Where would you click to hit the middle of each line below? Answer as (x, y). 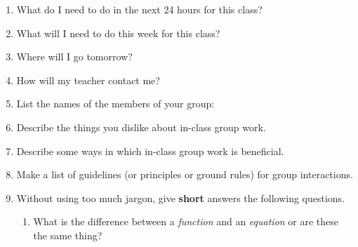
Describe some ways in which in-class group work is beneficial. (150, 151)
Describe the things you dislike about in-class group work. (141, 127)
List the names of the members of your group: (115, 104)
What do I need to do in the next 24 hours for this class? (139, 9)
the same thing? (68, 235)
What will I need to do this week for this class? (118, 33)
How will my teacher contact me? (88, 80)
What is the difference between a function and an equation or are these (186, 221)
